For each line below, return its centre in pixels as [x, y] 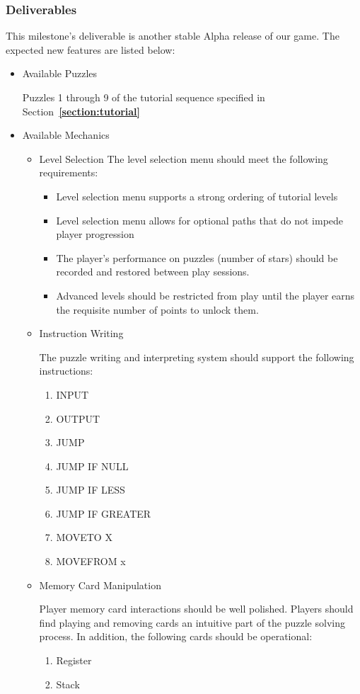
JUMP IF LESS [91, 490]
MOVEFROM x [91, 561]
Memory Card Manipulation [100, 585]
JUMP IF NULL [92, 466]
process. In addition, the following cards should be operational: [176, 636]
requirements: [69, 172]
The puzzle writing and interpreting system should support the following [197, 357]
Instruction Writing [81, 333]
